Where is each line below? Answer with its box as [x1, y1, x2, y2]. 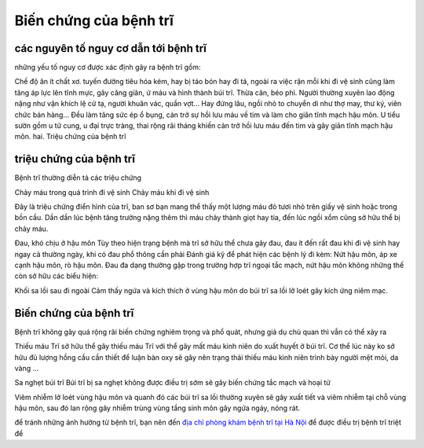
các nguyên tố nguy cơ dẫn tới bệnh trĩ [14, 42, 207, 55]
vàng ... [14, 363, 39, 373]
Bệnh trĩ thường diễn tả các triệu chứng [14, 173, 141, 182]
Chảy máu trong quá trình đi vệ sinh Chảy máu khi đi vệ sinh [14, 187, 210, 196]
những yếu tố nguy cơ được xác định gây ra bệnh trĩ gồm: [14, 63, 201, 72]
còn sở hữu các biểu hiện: [14, 271, 98, 281]
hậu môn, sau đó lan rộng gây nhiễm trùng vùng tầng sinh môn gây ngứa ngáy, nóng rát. [14, 403, 301, 413]
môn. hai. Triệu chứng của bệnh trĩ [14, 132, 126, 141]
